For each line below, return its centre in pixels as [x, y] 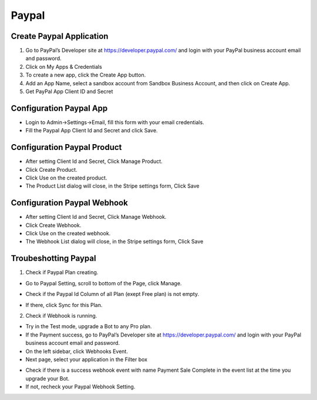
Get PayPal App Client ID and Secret [69, 92]
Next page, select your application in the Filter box [87, 359]
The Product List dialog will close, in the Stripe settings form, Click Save [112, 186]
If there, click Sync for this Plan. [64, 305]
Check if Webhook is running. [61, 315]
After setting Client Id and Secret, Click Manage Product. [94, 161]
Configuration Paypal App [59, 108]
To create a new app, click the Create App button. [86, 75]
